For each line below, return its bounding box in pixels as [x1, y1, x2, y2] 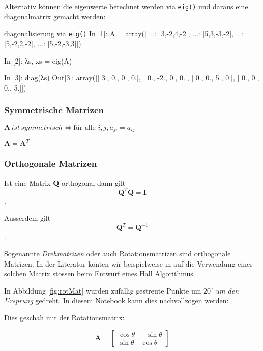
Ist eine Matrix [4, 177, 51, 188]
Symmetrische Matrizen [4, 104, 104, 116]
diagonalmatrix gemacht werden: [4, 11, 106, 21]
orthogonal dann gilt [61, 177, 126, 188]
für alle [73, 124, 96, 131]
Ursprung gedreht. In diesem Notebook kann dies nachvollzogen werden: [4, 295, 229, 306]
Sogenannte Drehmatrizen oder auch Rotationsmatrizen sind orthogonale [4, 248, 231, 259]
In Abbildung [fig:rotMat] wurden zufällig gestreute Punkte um [4, 285, 201, 296]
